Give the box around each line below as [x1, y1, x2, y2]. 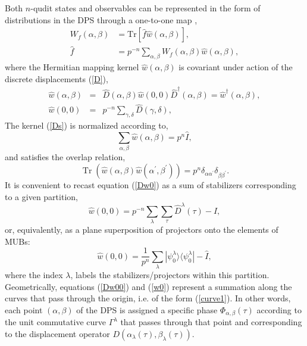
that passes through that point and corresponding [120, 316, 302, 328]
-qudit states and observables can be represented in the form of [30, 2, 261, 14]
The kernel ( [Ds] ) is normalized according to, [5, 119, 168, 132]
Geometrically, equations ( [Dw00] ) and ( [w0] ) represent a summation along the [5, 280, 292, 292]
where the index [5, 269, 63, 281]
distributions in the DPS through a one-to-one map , [5, 13, 198, 26]
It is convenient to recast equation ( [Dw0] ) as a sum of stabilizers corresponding [5, 178, 296, 191]
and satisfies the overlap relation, [5, 151, 126, 163]
